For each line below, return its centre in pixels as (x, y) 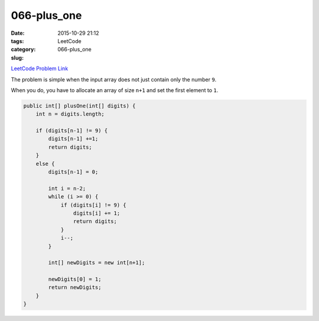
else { (45, 163)
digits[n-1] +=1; (73, 139)
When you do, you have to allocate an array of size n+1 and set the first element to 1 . (115, 90)
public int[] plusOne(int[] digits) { (79, 106)
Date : (18, 33)
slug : (17, 58)
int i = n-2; (67, 188)
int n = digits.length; (70, 114)
